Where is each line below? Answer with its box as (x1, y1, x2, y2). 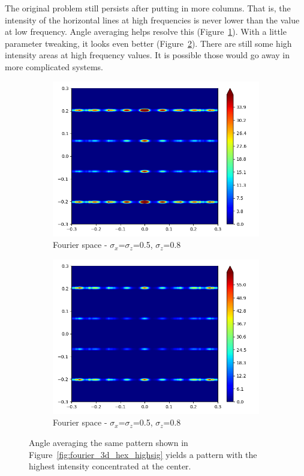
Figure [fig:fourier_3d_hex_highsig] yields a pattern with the (29, 448, 257, 460)
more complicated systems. (5, 60, 103, 73)
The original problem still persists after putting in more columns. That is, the (5, 2, 291, 14)
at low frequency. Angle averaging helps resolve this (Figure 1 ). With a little (5, 25, 287, 38)
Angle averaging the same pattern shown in (29, 436, 188, 448)
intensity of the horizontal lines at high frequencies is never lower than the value (5, 13, 300, 26)
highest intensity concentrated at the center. (29, 460, 191, 472)
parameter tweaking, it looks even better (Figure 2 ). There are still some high (5, 37, 292, 49)
